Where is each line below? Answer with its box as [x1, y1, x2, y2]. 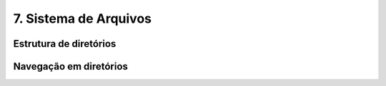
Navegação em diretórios [13, 60, 129, 72]
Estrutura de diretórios [13, 38, 117, 50]
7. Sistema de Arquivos [13, 11, 152, 26]
